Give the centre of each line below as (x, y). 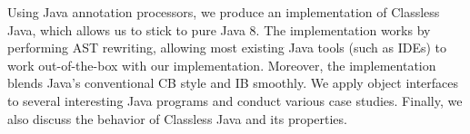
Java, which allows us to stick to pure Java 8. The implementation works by (219, 29)
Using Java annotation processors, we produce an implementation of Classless (224, 12)
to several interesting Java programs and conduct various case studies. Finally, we (235, 100)
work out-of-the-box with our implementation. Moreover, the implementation (222, 65)
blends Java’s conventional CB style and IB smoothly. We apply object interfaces (233, 83)
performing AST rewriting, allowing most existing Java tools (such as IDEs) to (227, 48)
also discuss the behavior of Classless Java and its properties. (177, 118)
